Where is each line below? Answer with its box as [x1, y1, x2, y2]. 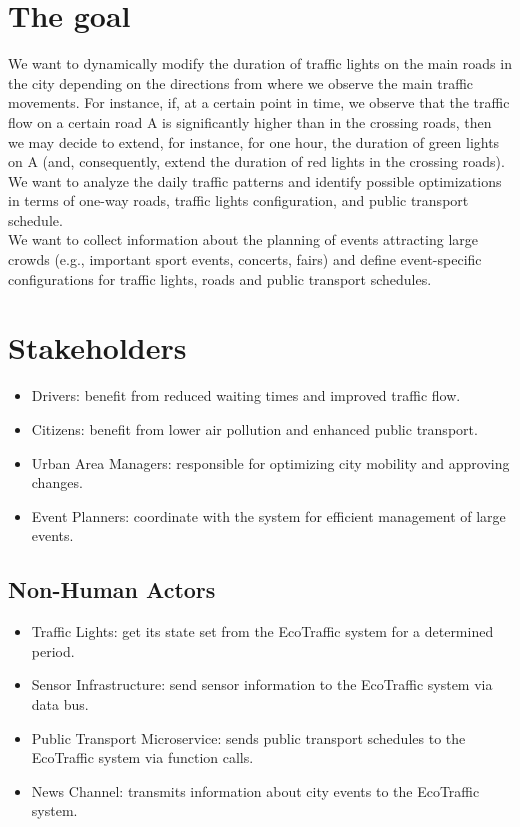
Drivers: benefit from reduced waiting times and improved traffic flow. [31, 385, 461, 406]
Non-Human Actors [8, 574, 216, 605]
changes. [31, 472, 83, 493]
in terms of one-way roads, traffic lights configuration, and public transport [8, 190, 469, 211]
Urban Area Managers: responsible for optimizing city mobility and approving [31, 452, 510, 473]
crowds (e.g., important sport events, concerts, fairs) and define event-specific [8, 249, 482, 270]
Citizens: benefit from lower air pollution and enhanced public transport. [31, 418, 478, 439]
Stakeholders [8, 327, 187, 368]
